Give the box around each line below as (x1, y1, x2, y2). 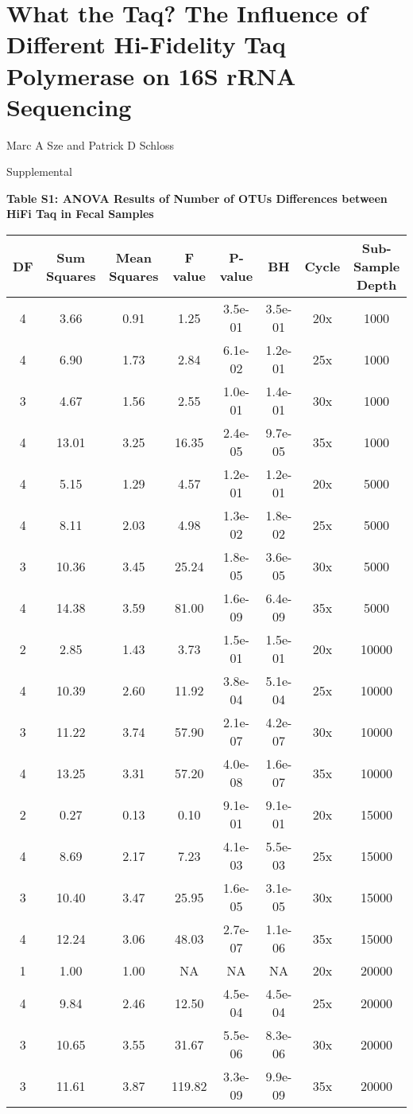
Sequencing (6, 90, 132, 123)
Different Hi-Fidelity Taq (6, 28, 286, 60)
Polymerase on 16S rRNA (6, 59, 296, 92)
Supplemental (6, 163, 72, 180)
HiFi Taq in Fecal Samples (6, 205, 154, 222)
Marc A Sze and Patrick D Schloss (6, 136, 174, 153)
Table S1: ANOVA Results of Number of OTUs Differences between (6, 189, 388, 206)
